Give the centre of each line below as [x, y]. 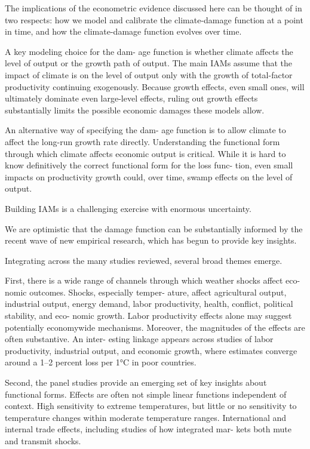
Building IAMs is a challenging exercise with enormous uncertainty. [128, 208]
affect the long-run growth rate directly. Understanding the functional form [142, 141]
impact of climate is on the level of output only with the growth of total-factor [149, 74]
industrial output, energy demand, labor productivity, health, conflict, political [149, 304]
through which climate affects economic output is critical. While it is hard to [145, 153]
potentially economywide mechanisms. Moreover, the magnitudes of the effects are [155, 327]
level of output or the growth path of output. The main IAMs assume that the [148, 63]
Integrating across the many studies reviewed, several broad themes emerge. [144, 260]
